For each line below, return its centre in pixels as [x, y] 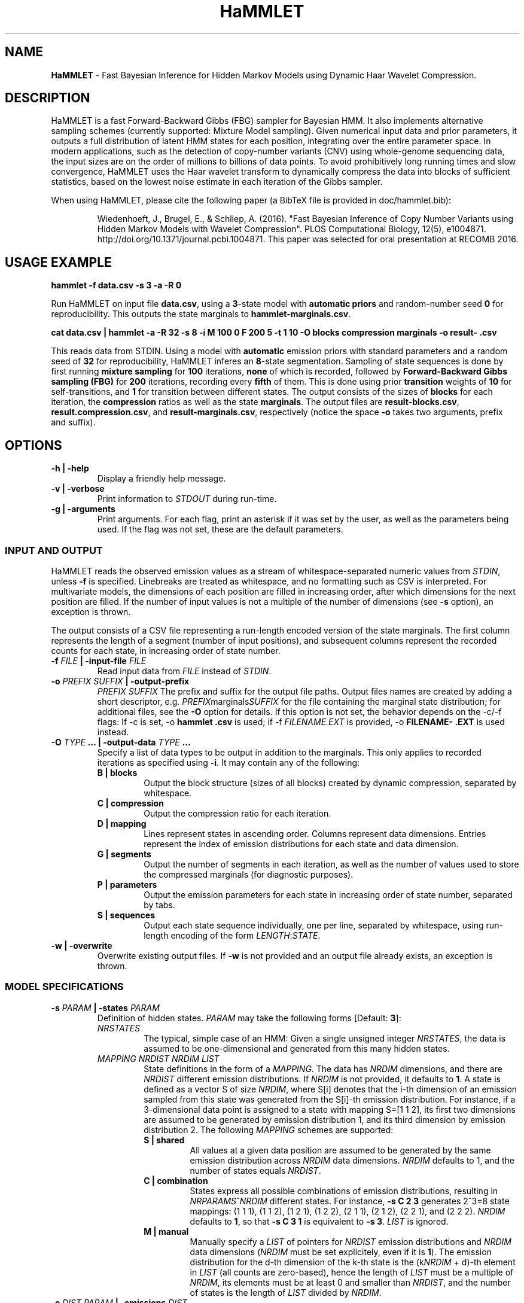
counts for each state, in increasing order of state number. [166, 650]
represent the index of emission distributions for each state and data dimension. [301, 844]
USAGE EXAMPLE [58, 262]
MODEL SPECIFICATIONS [64, 987]
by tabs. [159, 905]
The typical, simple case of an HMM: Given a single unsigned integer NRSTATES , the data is [325, 1038]
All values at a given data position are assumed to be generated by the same [340, 1150]
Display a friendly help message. [162, 479]
